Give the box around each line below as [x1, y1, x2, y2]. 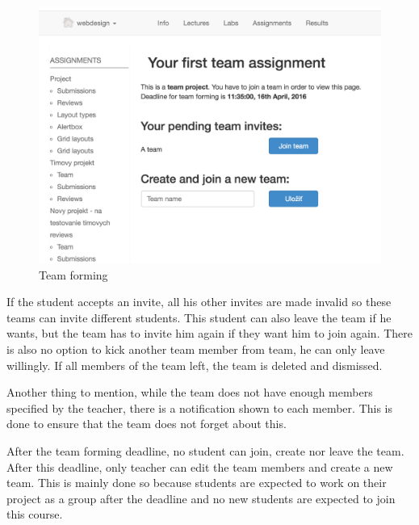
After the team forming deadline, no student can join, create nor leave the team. [6, 442, 404, 459]
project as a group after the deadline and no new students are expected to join [6, 489, 396, 506]
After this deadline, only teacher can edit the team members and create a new [6, 458, 393, 475]
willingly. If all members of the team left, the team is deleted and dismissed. [6, 356, 383, 373]
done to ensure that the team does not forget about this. [6, 415, 287, 432]
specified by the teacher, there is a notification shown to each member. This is [6, 399, 393, 416]
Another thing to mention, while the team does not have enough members [6, 384, 373, 401]
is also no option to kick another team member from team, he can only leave [6, 340, 385, 357]
